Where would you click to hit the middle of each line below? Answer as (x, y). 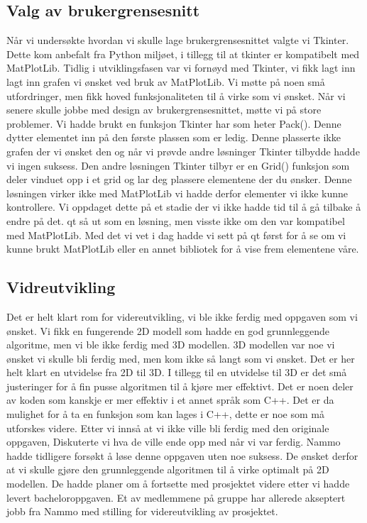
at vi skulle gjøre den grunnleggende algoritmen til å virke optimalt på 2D (168, 469)
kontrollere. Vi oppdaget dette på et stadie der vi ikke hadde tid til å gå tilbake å (184, 207)
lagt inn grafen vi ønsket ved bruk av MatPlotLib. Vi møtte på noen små (166, 81)
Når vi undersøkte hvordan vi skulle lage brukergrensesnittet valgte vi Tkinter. (178, 40)
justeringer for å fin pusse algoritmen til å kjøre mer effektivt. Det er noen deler (180, 386)
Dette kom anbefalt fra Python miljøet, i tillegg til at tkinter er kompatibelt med (183, 54)
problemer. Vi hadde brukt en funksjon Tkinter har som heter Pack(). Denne (174, 123)
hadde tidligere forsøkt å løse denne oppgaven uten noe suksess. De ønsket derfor (182, 455)
